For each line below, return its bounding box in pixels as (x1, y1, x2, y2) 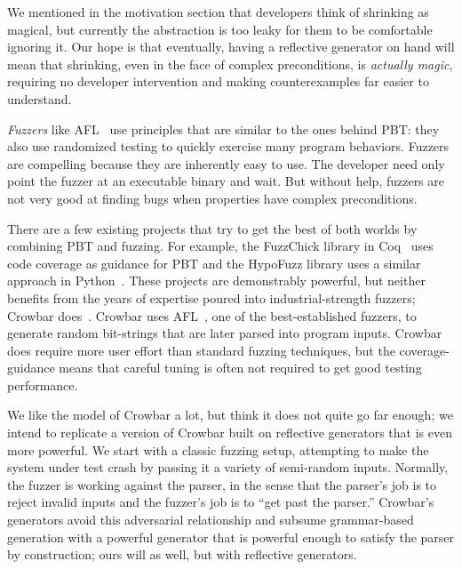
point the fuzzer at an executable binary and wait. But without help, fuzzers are (7, 172, 444, 190)
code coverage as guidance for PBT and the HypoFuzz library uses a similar (7, 253, 421, 272)
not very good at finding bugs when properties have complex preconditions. (7, 188, 418, 207)
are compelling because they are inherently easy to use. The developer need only (7, 154, 445, 172)
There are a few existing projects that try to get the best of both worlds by (7, 219, 418, 237)
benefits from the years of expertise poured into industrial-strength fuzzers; (7, 288, 416, 307)
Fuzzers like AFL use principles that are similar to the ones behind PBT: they (7, 119, 440, 138)
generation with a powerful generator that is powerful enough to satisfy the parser (7, 527, 455, 546)
